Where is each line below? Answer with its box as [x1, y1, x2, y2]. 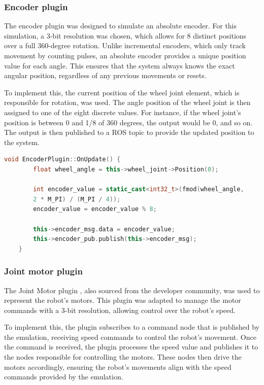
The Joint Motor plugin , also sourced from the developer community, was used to [4, 285, 260, 295]
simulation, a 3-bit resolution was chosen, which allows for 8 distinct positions [4, 30, 247, 41]
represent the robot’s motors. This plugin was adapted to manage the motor [4, 295, 241, 305]
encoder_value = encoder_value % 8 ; [33, 205, 157, 213]
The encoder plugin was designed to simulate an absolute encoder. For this [4, 20, 237, 31]
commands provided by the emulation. [4, 371, 123, 382]
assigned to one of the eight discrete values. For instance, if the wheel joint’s [4, 107, 241, 117]
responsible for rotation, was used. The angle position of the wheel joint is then [4, 97, 251, 108]
